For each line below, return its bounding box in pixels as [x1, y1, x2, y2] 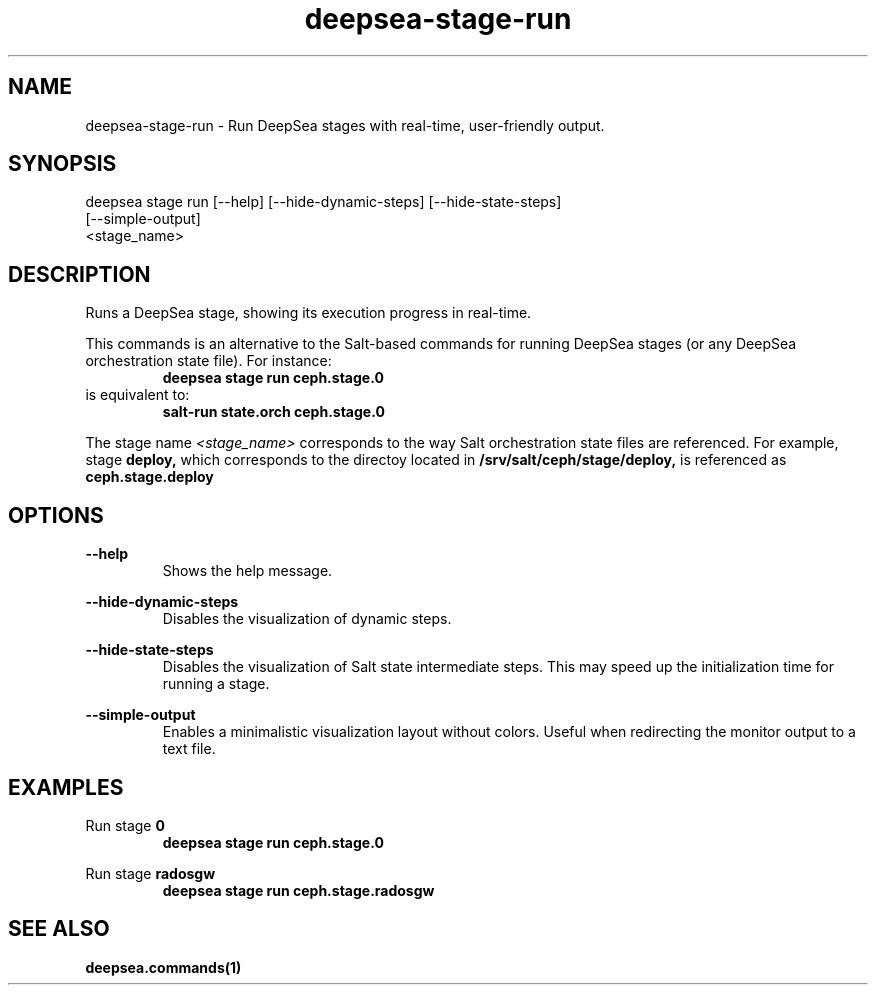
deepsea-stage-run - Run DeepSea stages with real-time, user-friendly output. [85, 116, 605, 134]
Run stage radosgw [85, 864, 216, 882]
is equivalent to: [85, 386, 190, 404]
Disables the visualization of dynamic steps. [162, 610, 452, 628]
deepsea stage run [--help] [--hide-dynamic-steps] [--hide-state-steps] [85, 193, 562, 211]
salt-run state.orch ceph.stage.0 [162, 403, 385, 421]
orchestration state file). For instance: [85, 352, 332, 370]
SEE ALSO [8, 916, 110, 942]
